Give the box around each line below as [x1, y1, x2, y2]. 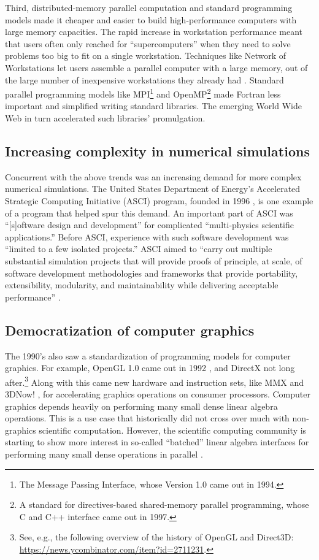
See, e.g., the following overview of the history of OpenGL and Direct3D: [19, 531, 294, 543]
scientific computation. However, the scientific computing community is [39, 423, 307, 436]
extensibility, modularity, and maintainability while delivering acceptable [5, 278, 279, 291]
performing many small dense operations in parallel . [5, 447, 203, 460]
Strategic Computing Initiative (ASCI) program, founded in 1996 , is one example [5, 194, 313, 207]
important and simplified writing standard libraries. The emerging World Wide [5, 99, 302, 112]
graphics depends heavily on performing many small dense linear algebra [5, 399, 278, 412]
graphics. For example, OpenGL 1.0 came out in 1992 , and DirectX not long [5, 361, 295, 374]
